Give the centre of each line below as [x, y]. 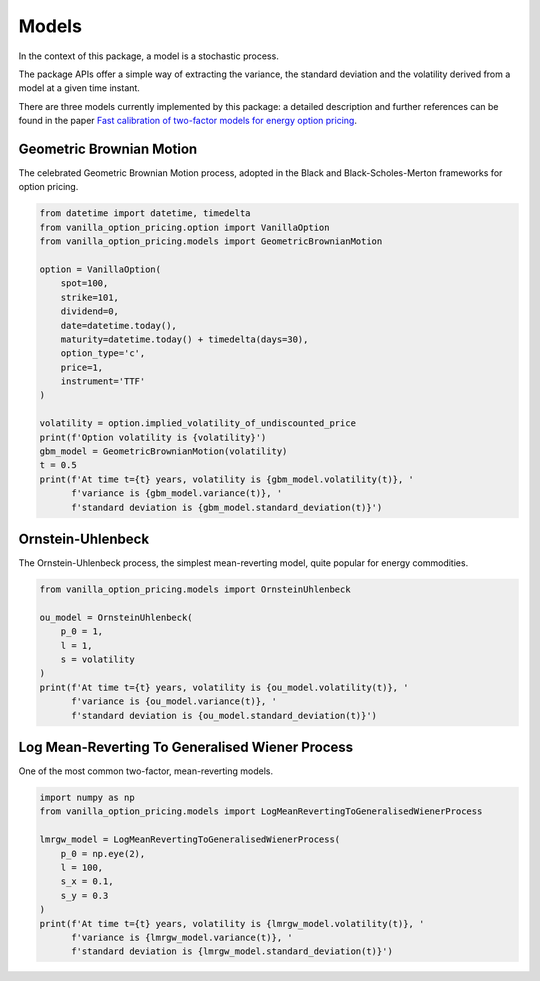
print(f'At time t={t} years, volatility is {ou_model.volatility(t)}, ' [224, 687]
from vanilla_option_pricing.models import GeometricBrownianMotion [211, 241]
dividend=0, [90, 311]
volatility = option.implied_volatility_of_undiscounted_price [198, 423]
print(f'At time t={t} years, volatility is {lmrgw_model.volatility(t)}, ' [232, 923]
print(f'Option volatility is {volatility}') [153, 437]
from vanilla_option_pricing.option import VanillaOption [184, 227]
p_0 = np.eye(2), [103, 853]
